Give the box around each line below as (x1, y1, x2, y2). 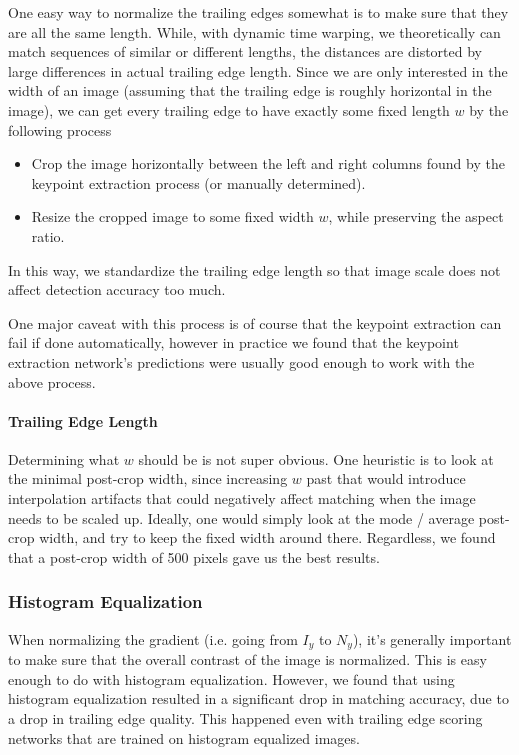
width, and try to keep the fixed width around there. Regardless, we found (39, 527, 496, 548)
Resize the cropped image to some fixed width (31, 206, 314, 227)
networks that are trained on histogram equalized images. (8, 727, 360, 748)
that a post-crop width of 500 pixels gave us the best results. (8, 546, 380, 567)
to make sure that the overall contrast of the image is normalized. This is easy (8, 649, 487, 670)
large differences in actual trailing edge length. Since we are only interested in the (8, 60, 508, 81)
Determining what (8, 448, 120, 469)
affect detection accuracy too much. (8, 279, 226, 300)
